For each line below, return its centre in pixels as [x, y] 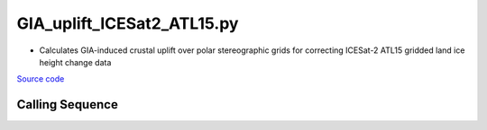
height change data [75, 62]
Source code [41, 79]
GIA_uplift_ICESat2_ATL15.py [128, 23]
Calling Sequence [68, 104]
